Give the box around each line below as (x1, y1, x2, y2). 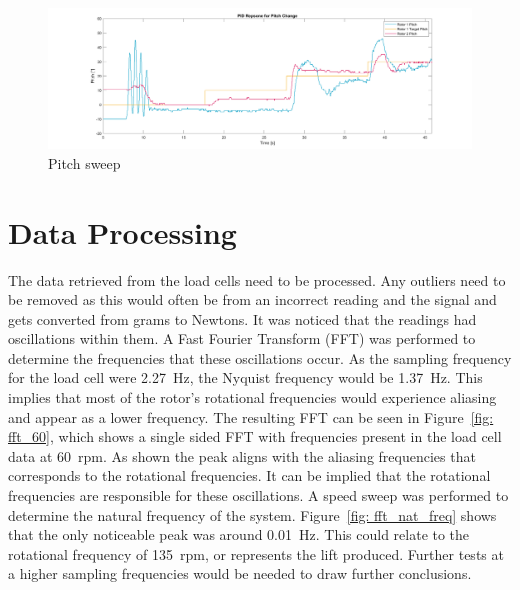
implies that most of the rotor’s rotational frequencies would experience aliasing (8, 387, 497, 408)
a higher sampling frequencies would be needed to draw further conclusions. (8, 563, 472, 584)
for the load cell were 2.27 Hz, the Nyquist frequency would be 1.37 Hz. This (8, 367, 483, 388)
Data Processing (8, 211, 237, 252)
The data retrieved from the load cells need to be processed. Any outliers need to (8, 269, 506, 290)
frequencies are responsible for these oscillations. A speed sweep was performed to (8, 485, 509, 506)
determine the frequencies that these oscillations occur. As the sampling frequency (8, 347, 512, 368)
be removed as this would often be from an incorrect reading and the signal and (8, 289, 497, 310)
